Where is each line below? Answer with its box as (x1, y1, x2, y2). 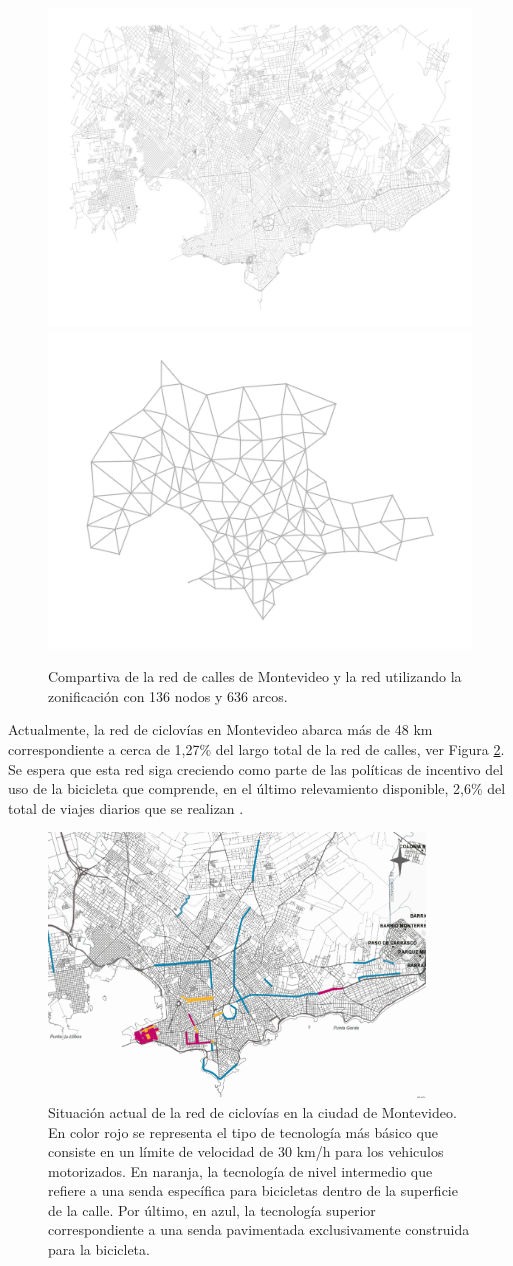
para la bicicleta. (48, 1239, 150, 1260)
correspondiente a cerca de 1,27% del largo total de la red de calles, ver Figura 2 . (8, 738, 505, 759)
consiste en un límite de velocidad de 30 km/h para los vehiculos (48, 1141, 444, 1162)
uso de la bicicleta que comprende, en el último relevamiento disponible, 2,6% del (8, 778, 506, 799)
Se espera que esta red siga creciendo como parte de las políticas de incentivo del (8, 758, 504, 779)
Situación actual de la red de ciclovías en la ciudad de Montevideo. (48, 1101, 457, 1122)
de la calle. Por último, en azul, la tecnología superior (48, 1199, 376, 1220)
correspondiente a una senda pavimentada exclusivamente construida (48, 1219, 470, 1240)
